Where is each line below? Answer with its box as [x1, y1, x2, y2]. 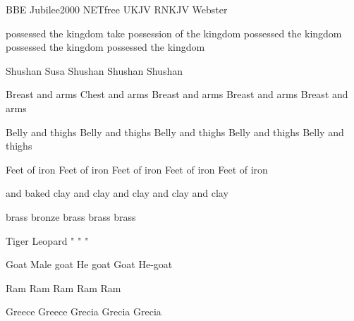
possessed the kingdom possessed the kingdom [6, 40, 205, 54]
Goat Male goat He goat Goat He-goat [6, 257, 173, 272]
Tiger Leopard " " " [6, 233, 89, 248]
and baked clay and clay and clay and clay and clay [6, 186, 228, 200]
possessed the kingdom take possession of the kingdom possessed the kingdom [6, 25, 342, 40]
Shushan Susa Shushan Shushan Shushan [6, 63, 183, 78]
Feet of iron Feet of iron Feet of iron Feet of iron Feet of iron [6, 162, 268, 176]
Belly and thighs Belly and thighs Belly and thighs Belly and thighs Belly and [6, 124, 344, 139]
